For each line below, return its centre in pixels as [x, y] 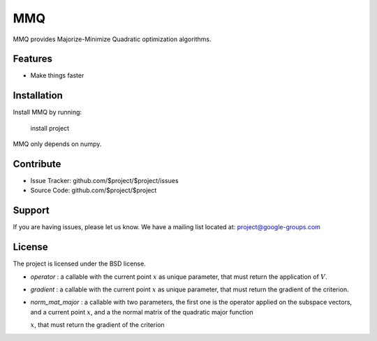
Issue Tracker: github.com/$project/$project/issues [104, 181]
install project [50, 128]
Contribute [37, 164]
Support [31, 211]
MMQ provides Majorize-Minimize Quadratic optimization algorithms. [112, 39]
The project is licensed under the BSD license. [79, 264]
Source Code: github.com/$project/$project [94, 190]
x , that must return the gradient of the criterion [98, 325]
